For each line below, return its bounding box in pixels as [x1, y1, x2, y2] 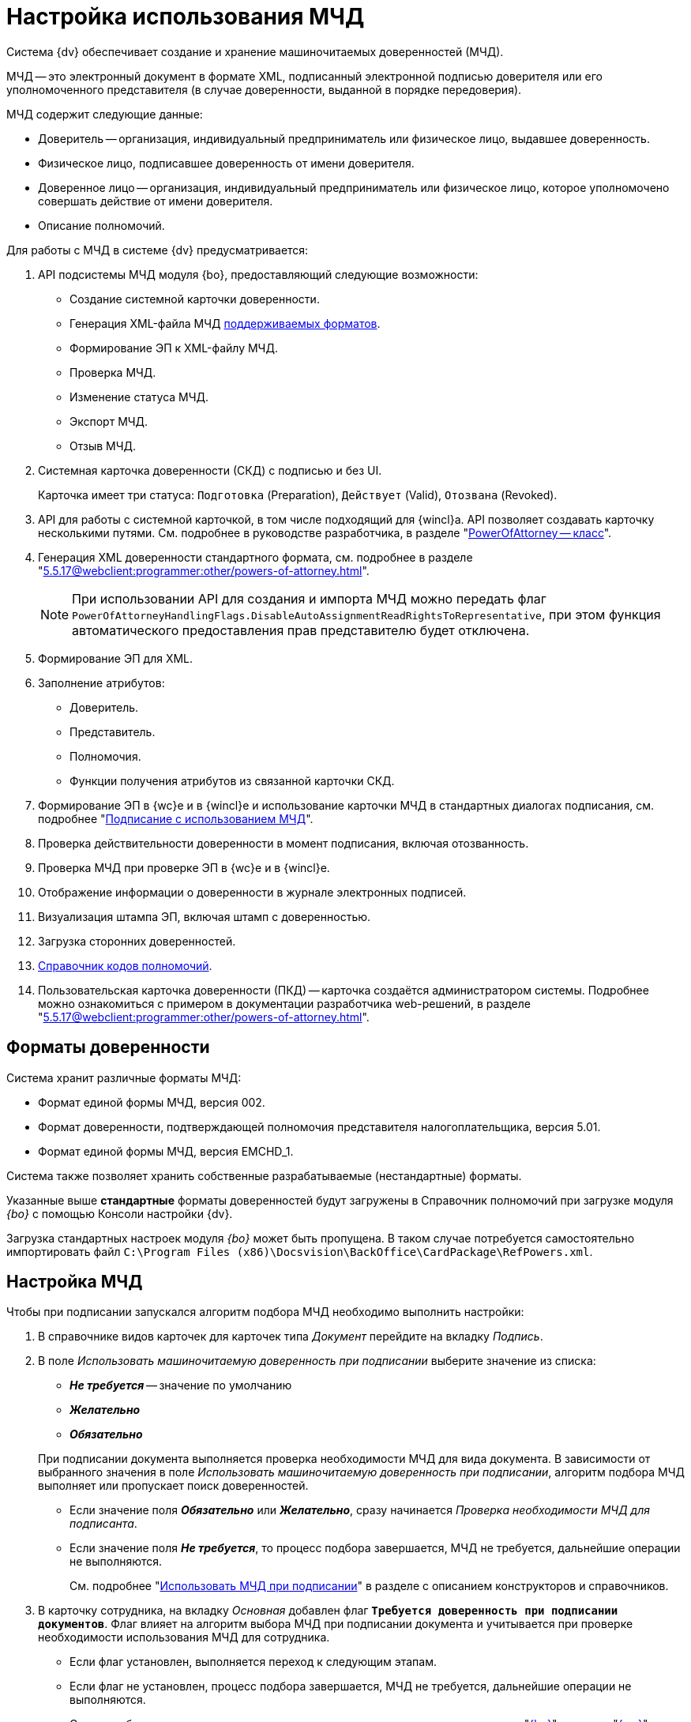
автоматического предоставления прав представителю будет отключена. [72, 622, 530, 638]
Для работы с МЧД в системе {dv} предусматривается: [6, 243, 309, 257]
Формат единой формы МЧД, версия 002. [38, 1095, 265, 1109]
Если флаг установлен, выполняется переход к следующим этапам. [69, 1655, 438, 1669]
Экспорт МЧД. [69, 414, 148, 428]
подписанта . [69, 1517, 137, 1531]
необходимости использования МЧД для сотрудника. [38, 1630, 330, 1645]
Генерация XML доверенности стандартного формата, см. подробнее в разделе [38, 550, 473, 564]
